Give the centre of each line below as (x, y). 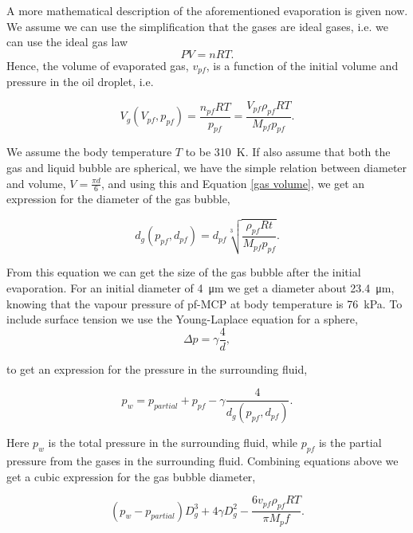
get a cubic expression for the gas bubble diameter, (131, 476)
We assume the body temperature (89, 152)
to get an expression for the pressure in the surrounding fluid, (157, 368)
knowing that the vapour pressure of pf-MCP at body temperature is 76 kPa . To (205, 303)
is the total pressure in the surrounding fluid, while (173, 443)
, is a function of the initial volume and (302, 65)
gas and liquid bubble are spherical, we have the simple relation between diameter (207, 168)
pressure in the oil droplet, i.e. (80, 82)
